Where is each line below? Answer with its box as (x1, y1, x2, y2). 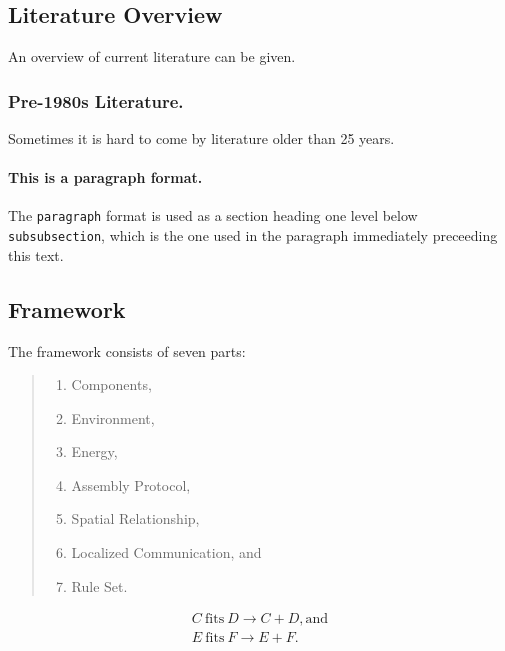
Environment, (71, 407, 155, 428)
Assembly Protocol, (71, 474, 191, 495)
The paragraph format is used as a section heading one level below (8, 205, 418, 226)
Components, (71, 374, 152, 395)
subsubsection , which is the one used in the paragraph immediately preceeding (8, 225, 498, 246)
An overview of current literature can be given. (8, 46, 296, 67)
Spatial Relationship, (71, 508, 200, 529)
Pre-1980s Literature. (8, 88, 184, 113)
